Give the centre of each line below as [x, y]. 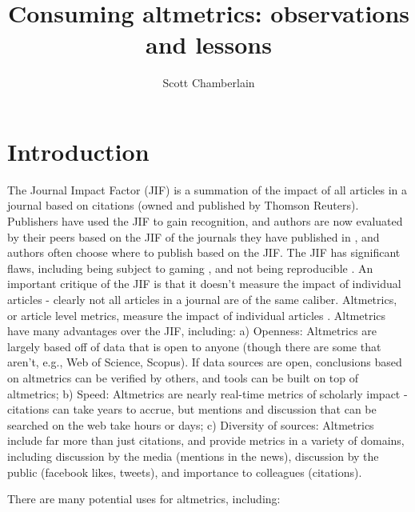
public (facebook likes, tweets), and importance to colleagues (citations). [185, 472]
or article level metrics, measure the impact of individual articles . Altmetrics [197, 315]
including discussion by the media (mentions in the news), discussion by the [193, 456]
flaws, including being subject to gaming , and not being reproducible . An [190, 268]
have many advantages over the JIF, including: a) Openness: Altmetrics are [192, 331]
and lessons [209, 44]
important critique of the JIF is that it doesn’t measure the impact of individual [204, 284]
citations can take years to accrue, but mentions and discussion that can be [192, 409]
